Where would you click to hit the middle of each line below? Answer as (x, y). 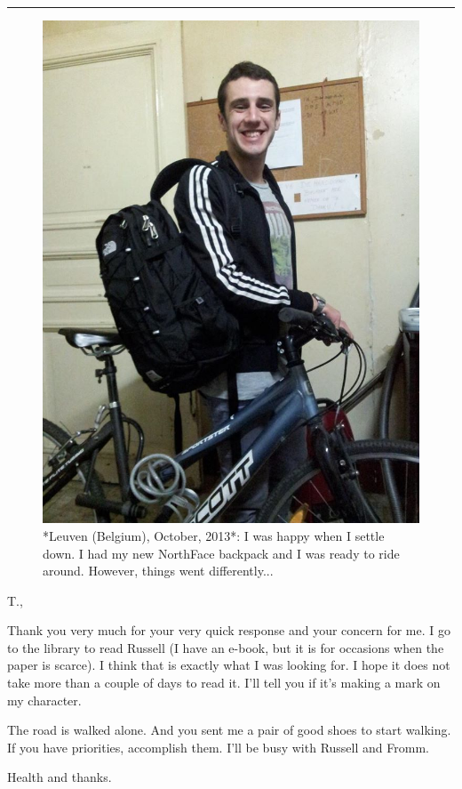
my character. (44, 700)
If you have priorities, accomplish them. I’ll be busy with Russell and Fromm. (218, 747)
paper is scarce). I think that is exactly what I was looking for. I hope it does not (229, 665)
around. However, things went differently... (158, 571)
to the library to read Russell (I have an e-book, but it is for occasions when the (226, 647)
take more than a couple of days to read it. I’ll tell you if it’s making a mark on (224, 683)
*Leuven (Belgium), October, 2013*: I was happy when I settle (214, 535)
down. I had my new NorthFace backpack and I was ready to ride (221, 553)
